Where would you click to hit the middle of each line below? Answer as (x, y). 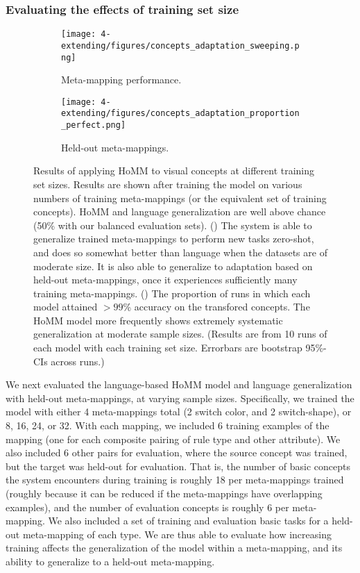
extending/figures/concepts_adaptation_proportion (180, 114)
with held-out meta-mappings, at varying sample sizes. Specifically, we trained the (180, 398)
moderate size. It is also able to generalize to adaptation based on (173, 266)
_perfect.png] (94, 125)
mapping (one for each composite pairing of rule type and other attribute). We (173, 439)
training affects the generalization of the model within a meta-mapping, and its (174, 548)
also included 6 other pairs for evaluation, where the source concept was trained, (177, 452)
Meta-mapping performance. (121, 80)
